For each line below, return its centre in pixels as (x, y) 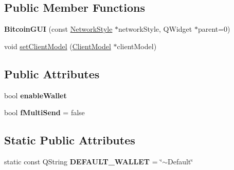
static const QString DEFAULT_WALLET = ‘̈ (83, 161)
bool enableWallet (35, 95)
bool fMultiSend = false (44, 112)
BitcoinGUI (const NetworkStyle (58, 29)
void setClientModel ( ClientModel (58, 46)
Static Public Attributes (70, 140)
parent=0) (214, 29)
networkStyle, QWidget (155, 29)
